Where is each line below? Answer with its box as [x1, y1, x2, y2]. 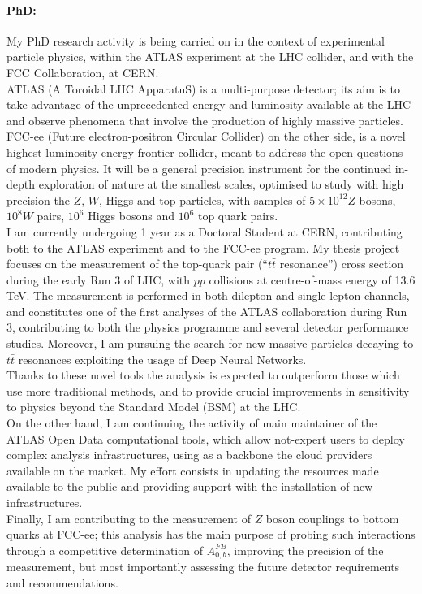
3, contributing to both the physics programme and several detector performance [6, 319, 409, 336]
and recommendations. [6, 574, 118, 591]
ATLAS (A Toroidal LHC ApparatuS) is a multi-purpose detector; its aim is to [6, 80, 401, 97]
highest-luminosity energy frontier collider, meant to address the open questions [6, 143, 403, 160]
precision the [6, 191, 70, 208]
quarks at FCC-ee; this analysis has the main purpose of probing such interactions [6, 526, 416, 543]
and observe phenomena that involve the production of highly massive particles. [6, 111, 403, 128]
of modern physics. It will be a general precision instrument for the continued [6, 159, 392, 176]
